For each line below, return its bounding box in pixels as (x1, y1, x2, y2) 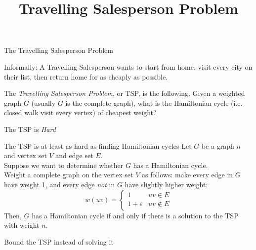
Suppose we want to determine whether (4, 160, 124, 170)
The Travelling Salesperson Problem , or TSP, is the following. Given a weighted (4, 88, 245, 98)
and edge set (55, 150, 93, 161)
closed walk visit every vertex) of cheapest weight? (4, 107, 157, 118)
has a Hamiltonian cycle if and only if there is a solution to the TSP (32, 210, 239, 220)
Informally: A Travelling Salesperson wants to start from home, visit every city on (4, 61, 253, 72)
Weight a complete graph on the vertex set (4, 169, 133, 180)
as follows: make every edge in (141, 169, 233, 180)
